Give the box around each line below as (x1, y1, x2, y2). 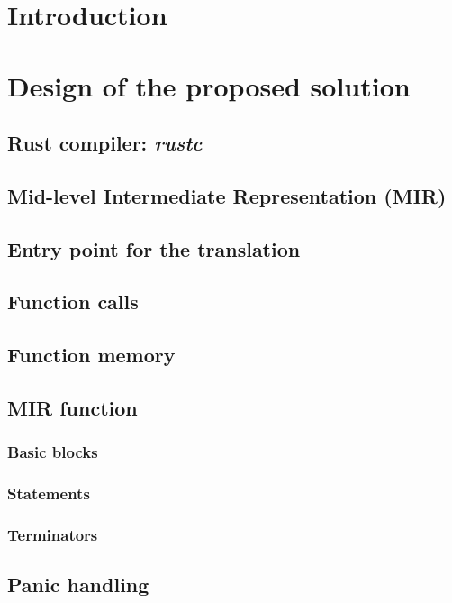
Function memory (7, 341, 176, 369)
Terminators (7, 524, 98, 546)
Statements (7, 482, 90, 505)
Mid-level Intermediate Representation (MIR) (7, 181, 447, 209)
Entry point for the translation (7, 234, 301, 262)
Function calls (7, 288, 139, 315)
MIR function (7, 394, 138, 422)
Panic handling (7, 571, 149, 598)
